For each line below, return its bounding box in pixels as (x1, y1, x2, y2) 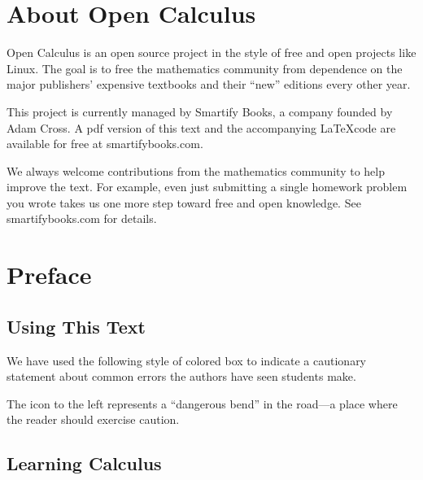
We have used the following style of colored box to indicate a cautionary (7, 351, 367, 369)
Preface (7, 258, 92, 291)
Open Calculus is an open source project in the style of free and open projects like (7, 44, 416, 61)
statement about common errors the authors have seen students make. (7, 368, 356, 385)
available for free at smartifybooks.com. (7, 135, 203, 152)
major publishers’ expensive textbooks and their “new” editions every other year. (7, 76, 411, 93)
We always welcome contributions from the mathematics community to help (7, 162, 385, 179)
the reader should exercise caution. (7, 411, 180, 428)
